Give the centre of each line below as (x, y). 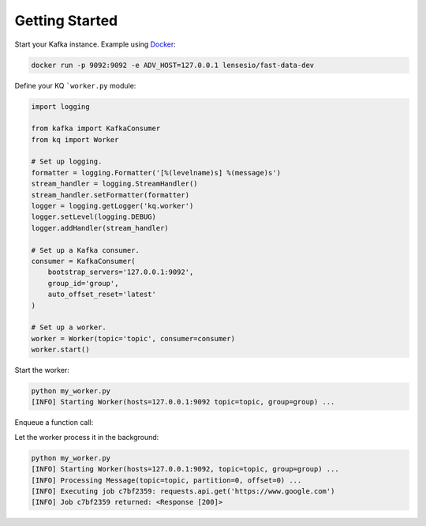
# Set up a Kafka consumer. (85, 250)
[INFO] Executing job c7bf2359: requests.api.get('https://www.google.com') (183, 491)
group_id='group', (83, 283)
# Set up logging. (67, 162)
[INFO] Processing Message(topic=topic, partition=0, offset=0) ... (166, 480)
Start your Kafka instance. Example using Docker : (95, 44)
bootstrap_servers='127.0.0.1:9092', (121, 272)
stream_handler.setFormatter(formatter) (110, 195)
